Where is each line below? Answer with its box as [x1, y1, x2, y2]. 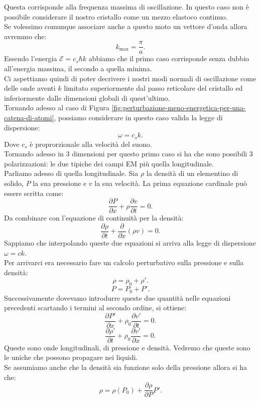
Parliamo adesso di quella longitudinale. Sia [4, 168, 139, 178]
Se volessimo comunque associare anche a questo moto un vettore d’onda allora [4, 21, 247, 32]
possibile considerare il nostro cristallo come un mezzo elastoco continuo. [4, 11, 228, 22]
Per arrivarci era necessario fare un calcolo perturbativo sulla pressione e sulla [4, 257, 244, 268]
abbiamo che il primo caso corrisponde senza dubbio [88, 53, 249, 64]
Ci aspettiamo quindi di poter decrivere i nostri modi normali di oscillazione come [4, 73, 256, 83]
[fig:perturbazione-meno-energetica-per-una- [111, 102, 246, 113]
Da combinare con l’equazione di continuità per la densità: [4, 213, 184, 223]
